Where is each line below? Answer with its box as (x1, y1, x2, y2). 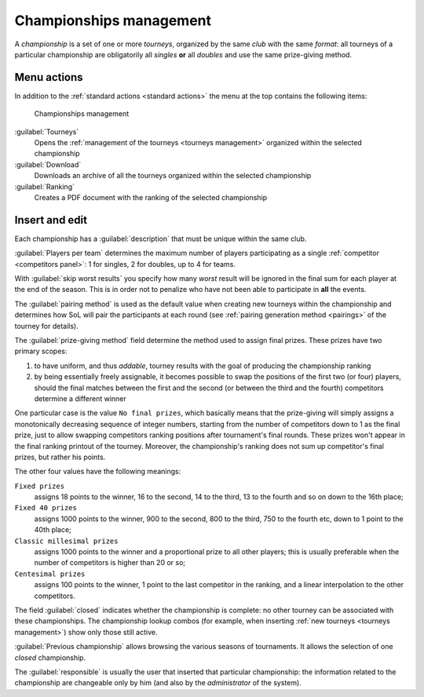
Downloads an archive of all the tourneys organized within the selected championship (34, 171, 312, 181)
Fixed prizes (14, 481, 65, 491)
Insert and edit (14, 213, 88, 227)
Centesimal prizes (14, 569, 86, 578)
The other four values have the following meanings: (14, 467, 181, 476)
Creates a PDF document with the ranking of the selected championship (34, 192, 268, 202)
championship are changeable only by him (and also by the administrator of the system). (14, 678, 302, 688)
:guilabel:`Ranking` (14, 181, 75, 192)
